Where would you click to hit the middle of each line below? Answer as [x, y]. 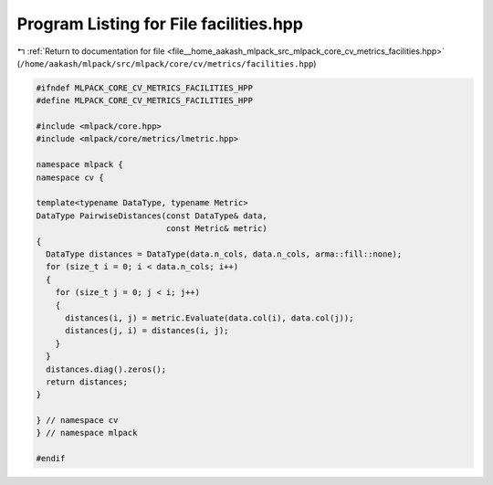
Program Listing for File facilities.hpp [160, 24]
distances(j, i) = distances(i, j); [147, 331]
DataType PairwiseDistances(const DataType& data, [152, 216]
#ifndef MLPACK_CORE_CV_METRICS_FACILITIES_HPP [144, 88]
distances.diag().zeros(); [106, 369]
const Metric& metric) [217, 229]
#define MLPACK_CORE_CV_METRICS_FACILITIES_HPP [144, 101]
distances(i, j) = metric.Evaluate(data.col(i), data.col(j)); [210, 318]
